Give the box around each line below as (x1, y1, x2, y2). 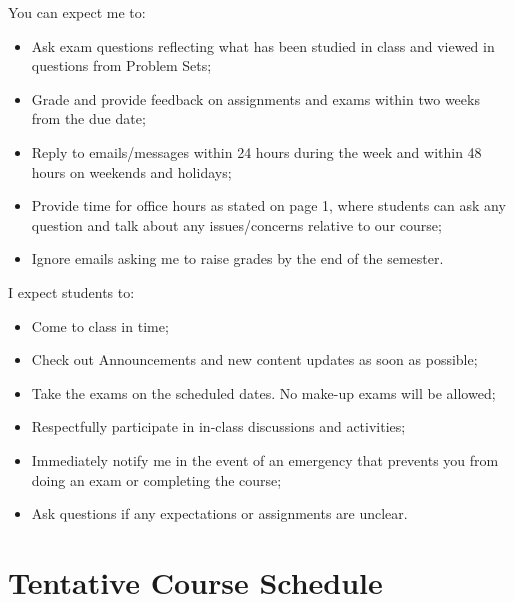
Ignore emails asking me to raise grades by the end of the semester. (31, 248, 444, 269)
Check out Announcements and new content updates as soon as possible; (31, 349, 478, 370)
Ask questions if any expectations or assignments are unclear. (31, 503, 408, 524)
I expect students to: (8, 281, 135, 302)
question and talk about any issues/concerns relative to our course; (31, 214, 442, 235)
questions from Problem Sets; (31, 55, 212, 76)
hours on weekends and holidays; (31, 161, 232, 182)
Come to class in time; (31, 315, 169, 336)
